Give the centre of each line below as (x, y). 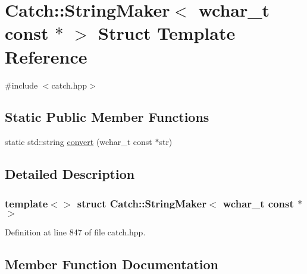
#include (21, 85)
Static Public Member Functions (107, 117)
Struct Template (167, 33)
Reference (46, 56)
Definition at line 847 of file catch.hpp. (75, 232)
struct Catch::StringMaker (142, 203)
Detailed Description (70, 174)
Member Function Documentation (112, 264)
